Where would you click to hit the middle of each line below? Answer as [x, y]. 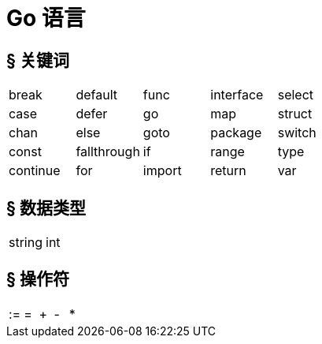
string [26, 243]
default [97, 95]
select [296, 95]
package [236, 133]
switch [297, 133]
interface [237, 95]
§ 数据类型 [46, 208]
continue [35, 171]
